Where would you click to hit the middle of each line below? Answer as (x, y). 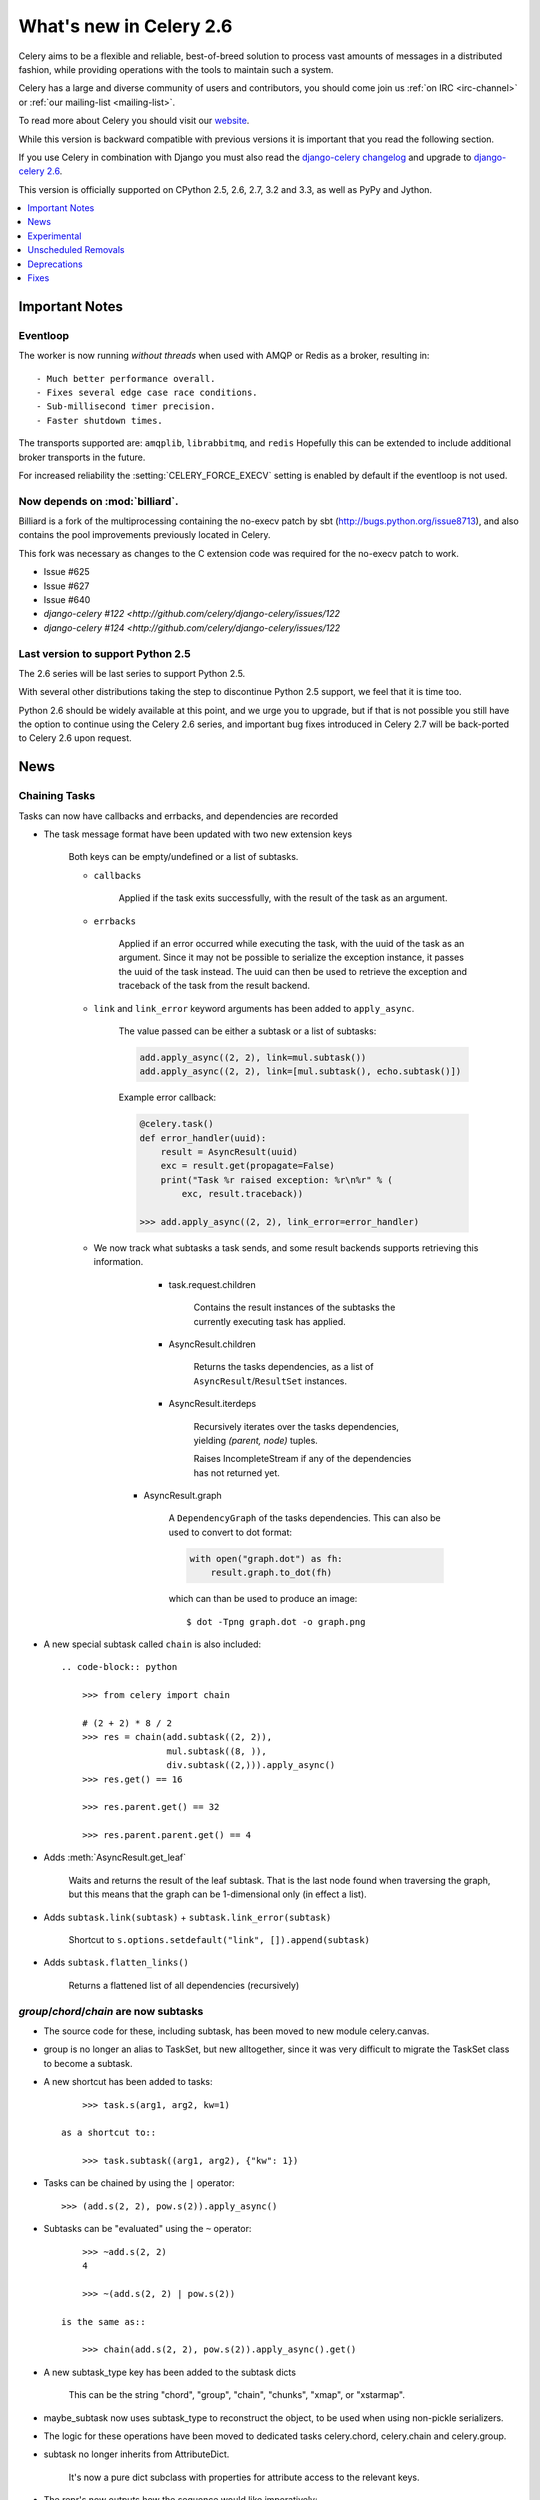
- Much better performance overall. (126, 378)
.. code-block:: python (119, 1667)
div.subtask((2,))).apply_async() (251, 1765)
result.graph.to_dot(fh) (271, 1573)
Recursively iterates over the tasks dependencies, (296, 1426)
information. (118, 1262)
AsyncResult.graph (182, 1496)
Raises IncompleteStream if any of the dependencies (302, 1459)
